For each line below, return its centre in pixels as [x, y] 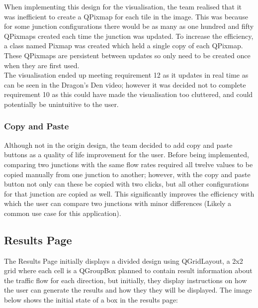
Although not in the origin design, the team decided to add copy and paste [118, 145]
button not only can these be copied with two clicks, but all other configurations [127, 184]
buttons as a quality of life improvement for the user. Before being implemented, [127, 154]
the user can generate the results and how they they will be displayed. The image [128, 290]
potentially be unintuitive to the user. [61, 104]
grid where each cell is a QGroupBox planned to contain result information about [128, 270]
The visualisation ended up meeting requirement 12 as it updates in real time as [126, 75]
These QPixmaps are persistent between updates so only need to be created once [127, 55]
